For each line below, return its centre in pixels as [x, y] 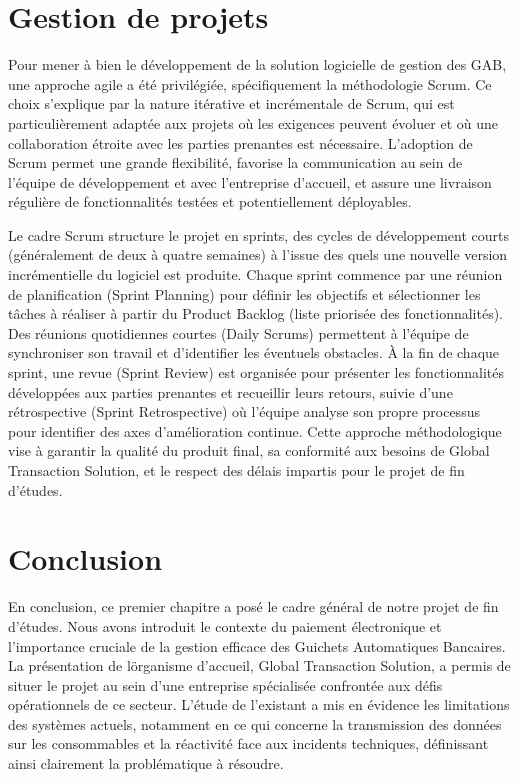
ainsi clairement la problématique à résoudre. [146, 763]
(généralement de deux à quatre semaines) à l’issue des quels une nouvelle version [258, 254]
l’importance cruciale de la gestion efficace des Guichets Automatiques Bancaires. [257, 645]
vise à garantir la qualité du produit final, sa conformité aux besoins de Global [249, 450]
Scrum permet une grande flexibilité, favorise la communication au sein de [235, 162]
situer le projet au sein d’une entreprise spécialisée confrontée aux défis [225, 684]
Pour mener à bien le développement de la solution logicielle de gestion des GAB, [257, 64]
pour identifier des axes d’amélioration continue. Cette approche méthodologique [255, 430]
